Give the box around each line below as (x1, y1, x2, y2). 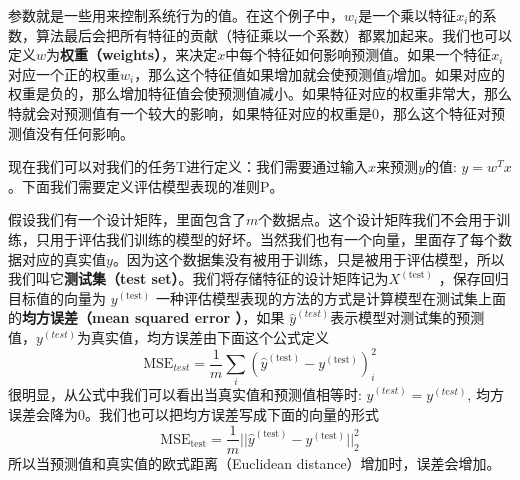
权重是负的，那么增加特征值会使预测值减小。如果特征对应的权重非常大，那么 (8, 83, 512, 104)
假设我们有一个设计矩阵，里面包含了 (8, 209, 246, 230)
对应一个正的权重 (8, 63, 120, 84)
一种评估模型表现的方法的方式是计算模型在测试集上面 (155, 287, 506, 308)
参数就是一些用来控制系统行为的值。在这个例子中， (8, 5, 344, 25)
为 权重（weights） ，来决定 (46, 44, 218, 65)
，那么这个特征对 (379, 102, 491, 123)
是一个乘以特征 (358, 5, 457, 25)
